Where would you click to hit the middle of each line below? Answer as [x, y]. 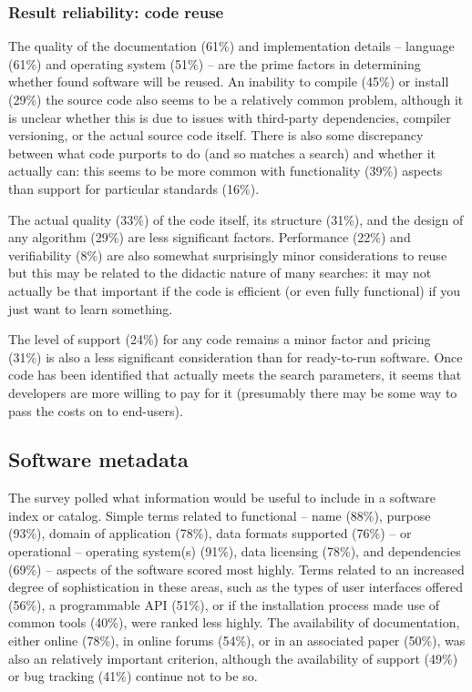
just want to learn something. [91, 308]
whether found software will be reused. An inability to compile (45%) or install [229, 81]
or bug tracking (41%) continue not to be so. [133, 676]
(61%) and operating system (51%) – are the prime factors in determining [215, 63]
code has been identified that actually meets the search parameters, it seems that [235, 375]
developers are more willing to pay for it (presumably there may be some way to [233, 392]
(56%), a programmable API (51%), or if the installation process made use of [224, 604]
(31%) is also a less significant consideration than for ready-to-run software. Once [236, 356]
